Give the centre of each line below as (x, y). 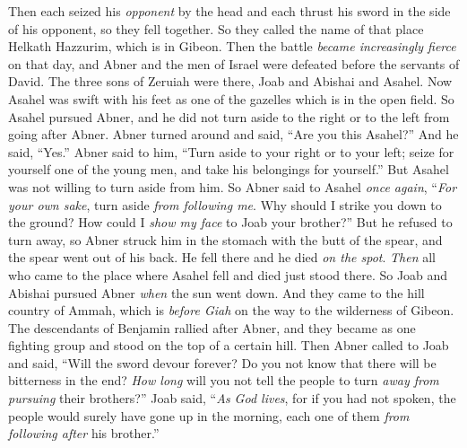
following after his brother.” (84, 433)
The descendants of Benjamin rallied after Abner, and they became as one (212, 327)
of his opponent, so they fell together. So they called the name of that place (216, 28)
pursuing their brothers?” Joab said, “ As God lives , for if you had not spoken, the (232, 398)
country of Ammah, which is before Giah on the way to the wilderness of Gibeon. (231, 310)
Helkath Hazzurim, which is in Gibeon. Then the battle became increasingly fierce (232, 46)
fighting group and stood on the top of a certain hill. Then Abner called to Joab (229, 345)
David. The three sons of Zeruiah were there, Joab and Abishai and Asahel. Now (230, 81)
